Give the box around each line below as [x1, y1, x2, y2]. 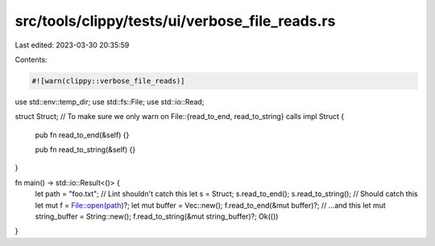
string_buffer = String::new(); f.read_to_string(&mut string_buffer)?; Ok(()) [35, 211, 279, 221]
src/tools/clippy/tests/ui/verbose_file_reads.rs [14, 12, 336, 30]
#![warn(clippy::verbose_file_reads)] [31, 76, 185, 85]
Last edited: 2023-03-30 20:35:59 [14, 40, 130, 50]
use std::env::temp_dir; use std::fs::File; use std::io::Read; [14, 96, 205, 106]
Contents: [14, 55, 48, 64]
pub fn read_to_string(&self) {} [35, 145, 136, 154]
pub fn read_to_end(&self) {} [35, 129, 130, 140]
